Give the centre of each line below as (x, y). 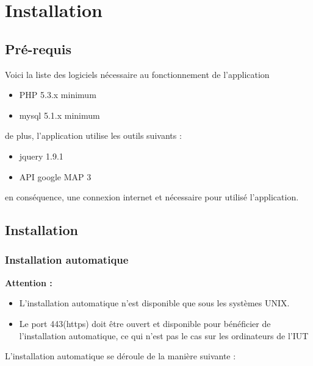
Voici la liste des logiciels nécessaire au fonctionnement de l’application (137, 74)
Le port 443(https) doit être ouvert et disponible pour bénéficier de (145, 323)
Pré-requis (38, 48)
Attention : (29, 282)
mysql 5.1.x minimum (59, 115)
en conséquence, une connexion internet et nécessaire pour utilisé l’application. (152, 197)
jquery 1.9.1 (41, 156)
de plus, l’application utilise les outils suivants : (93, 135)
